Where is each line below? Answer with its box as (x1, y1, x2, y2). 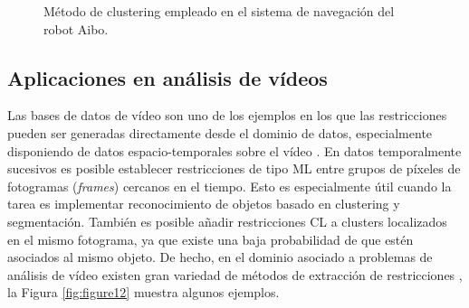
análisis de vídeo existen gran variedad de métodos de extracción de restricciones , (7, 265, 463, 284)
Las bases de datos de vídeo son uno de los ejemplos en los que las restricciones (7, 106, 447, 125)
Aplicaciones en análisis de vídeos (7, 63, 328, 91)
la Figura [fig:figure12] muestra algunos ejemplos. (7, 283, 280, 302)
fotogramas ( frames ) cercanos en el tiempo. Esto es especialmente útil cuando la (7, 176, 452, 195)
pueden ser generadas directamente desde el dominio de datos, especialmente (7, 123, 433, 142)
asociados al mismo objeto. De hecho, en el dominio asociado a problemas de (7, 247, 433, 266)
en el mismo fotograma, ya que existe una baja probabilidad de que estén (7, 229, 414, 248)
